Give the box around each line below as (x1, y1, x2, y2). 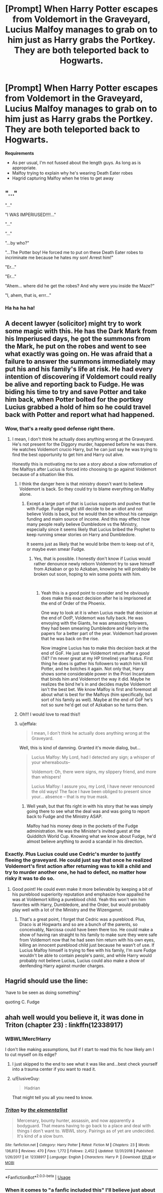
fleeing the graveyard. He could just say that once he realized (5, 857, 153, 864)
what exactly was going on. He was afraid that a (5, 350, 153, 358)
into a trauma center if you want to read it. (12, 1066, 96, 1072)
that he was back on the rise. (41, 636, 99, 642)
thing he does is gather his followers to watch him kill (41, 661, 147, 667)
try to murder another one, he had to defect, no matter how (5, 869, 147, 876)
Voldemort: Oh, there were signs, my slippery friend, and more (31, 769, 157, 775)
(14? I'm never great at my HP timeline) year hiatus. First (41, 655, 153, 661)
